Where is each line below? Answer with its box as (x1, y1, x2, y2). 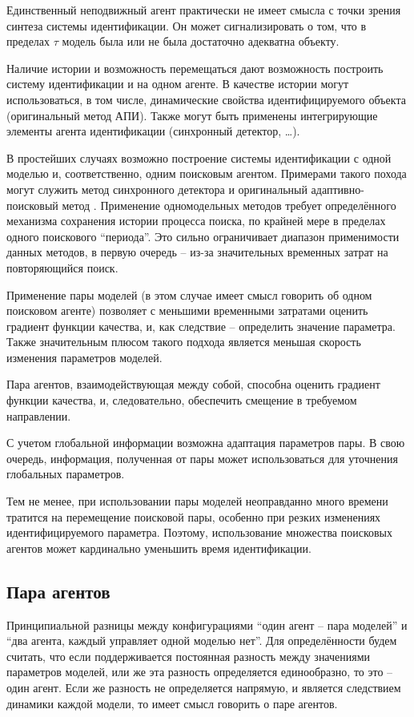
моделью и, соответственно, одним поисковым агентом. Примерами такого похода (6, 165, 407, 182)
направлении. (6, 407, 71, 424)
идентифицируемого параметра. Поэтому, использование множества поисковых (6, 524, 392, 541)
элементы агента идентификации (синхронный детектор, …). (6, 123, 300, 139)
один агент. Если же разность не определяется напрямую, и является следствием (6, 679, 401, 695)
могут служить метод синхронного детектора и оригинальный (6, 180, 307, 197)
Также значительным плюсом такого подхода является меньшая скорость (6, 333, 361, 350)
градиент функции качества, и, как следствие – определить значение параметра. (6, 317, 396, 334)
